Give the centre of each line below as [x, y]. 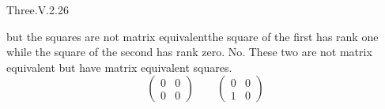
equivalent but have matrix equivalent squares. [119, 67]
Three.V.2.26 [38, 9]
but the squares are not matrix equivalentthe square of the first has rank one [192, 36]
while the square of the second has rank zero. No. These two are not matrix [189, 52]
